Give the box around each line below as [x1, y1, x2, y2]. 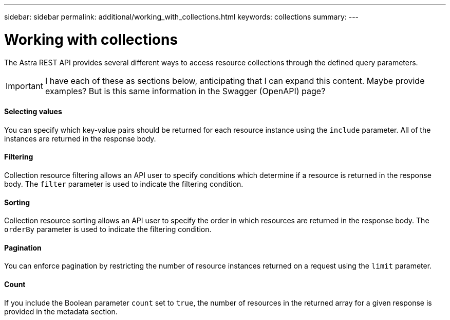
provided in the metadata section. [4, 307, 118, 316]
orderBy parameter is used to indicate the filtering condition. [4, 225, 212, 234]
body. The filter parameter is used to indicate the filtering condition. [4, 179, 243, 188]
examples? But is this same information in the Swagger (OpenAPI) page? [45, 85, 326, 96]
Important [6, 80, 43, 91]
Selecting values [4, 107, 62, 116]
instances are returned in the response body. [4, 134, 156, 143]
